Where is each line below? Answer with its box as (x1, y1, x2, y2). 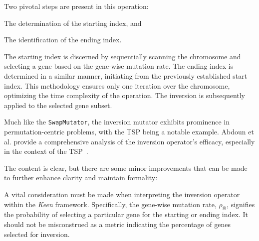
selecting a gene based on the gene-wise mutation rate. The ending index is (4, 61, 234, 71)
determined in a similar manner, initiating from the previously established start (4, 70, 248, 81)
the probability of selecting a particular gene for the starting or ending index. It (4, 209, 248, 220)
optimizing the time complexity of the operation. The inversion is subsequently (4, 90, 245, 101)
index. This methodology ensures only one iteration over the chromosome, (4, 80, 230, 91)
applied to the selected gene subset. (4, 100, 112, 110)
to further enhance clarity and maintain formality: (4, 172, 158, 183)
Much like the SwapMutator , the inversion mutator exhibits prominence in (4, 117, 230, 127)
